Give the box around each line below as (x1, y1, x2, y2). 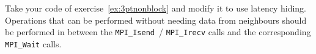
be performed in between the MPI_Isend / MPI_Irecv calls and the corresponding (5, 25, 311, 38)
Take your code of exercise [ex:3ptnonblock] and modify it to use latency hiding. (5, 2, 307, 14)
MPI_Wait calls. (5, 37, 62, 50)
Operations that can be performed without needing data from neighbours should (5, 13, 307, 26)
